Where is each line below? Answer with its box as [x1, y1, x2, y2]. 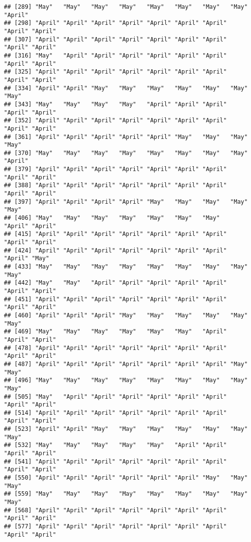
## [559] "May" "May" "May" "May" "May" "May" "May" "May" [4, 490, 248, 498]
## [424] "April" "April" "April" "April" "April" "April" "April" [4, 247, 227, 254]
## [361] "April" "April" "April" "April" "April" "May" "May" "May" [4, 133, 248, 140]
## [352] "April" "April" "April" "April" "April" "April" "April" [4, 117, 227, 124]
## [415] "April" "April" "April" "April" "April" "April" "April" [4, 231, 227, 238]
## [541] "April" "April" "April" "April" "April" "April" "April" [4, 458, 227, 465]
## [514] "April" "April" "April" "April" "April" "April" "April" [4, 409, 227, 416]
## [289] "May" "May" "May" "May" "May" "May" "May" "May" [4, 3, 248, 10]
